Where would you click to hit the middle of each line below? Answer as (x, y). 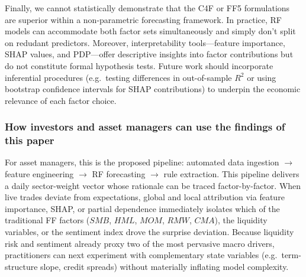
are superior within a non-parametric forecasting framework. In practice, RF (143, 19)
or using (262, 77)
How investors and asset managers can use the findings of (145, 127)
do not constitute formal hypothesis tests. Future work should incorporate (139, 65)
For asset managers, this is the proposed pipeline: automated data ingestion (142, 162)
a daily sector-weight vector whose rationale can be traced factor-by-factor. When (153, 185)
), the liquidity (241, 220)
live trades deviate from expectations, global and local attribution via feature (145, 197)
